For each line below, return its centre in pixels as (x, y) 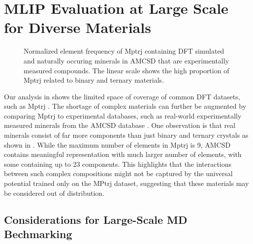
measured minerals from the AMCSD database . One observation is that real (120, 125)
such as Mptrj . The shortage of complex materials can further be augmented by (125, 106)
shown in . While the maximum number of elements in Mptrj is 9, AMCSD (117, 144)
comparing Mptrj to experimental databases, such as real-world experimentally (123, 115)
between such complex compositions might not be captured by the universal (118, 173)
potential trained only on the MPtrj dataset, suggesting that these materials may (126, 183)
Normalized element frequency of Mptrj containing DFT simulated (124, 51)
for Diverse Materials (78, 27)
